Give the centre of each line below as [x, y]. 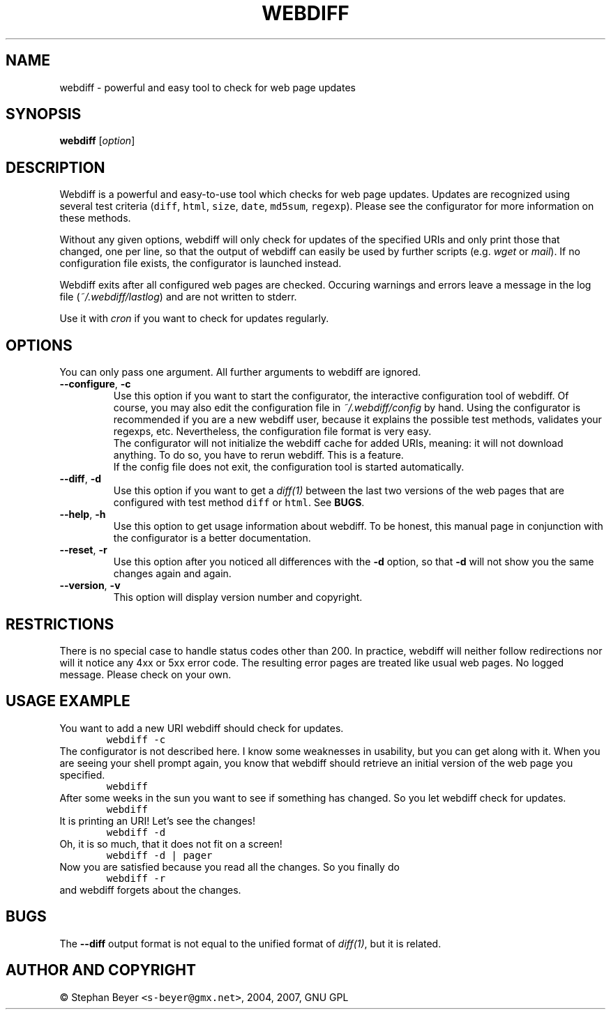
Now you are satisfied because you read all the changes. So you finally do [229, 867]
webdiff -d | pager [159, 855]
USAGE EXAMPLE [68, 701]
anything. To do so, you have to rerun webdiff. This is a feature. [258, 455]
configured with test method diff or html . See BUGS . [239, 503]
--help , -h [83, 514]
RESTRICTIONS [60, 624]
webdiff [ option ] [97, 141]
